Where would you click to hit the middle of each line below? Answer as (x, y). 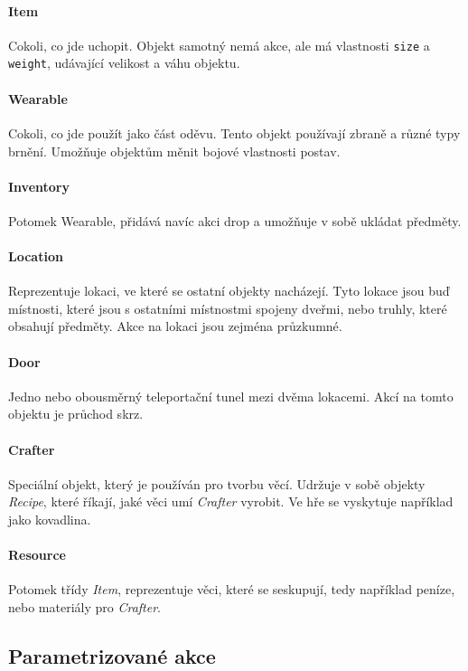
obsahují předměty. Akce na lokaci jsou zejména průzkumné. (175, 326)
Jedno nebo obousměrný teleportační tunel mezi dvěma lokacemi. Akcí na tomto (231, 396)
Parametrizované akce (112, 656)
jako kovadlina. (50, 520)
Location (36, 256)
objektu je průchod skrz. (76, 414)
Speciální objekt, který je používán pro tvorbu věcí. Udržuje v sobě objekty (217, 483)
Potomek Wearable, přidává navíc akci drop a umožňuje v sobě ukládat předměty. (235, 220)
